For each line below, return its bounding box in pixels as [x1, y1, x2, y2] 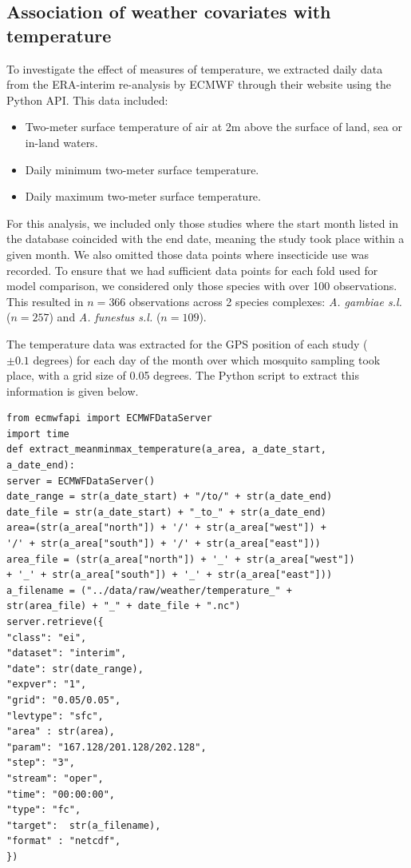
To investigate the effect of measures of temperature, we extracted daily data [6, 60, 383, 77]
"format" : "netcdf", [6, 835, 121, 847]
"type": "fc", [6, 804, 81, 816]
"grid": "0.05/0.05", [6, 694, 121, 706]
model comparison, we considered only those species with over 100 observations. [6, 277, 397, 294]
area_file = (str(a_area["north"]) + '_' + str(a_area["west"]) [6, 553, 355, 565]
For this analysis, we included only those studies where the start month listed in [6, 214, 398, 231]
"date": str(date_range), [6, 663, 144, 675]
